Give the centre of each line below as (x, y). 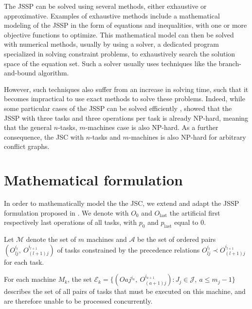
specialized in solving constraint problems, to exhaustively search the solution (120, 53)
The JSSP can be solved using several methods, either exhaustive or (105, 6)
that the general (28, 127)
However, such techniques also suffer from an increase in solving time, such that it (126, 89)
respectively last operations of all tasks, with (71, 222)
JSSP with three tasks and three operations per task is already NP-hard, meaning (126, 118)
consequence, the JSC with (44, 136)
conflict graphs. (27, 146)
